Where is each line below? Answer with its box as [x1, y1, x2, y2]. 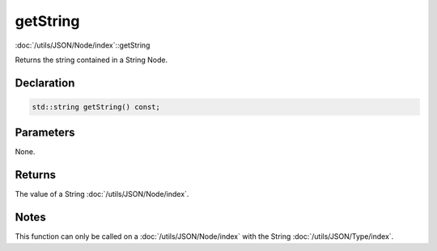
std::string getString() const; [32, 102, 161, 111]
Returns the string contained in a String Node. [15, 55, 168, 65]
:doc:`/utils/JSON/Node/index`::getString [15, 40, 151, 50]
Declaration [15, 76, 75, 90]
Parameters [15, 126, 75, 140]
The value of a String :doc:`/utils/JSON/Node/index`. [15, 190, 189, 199]
